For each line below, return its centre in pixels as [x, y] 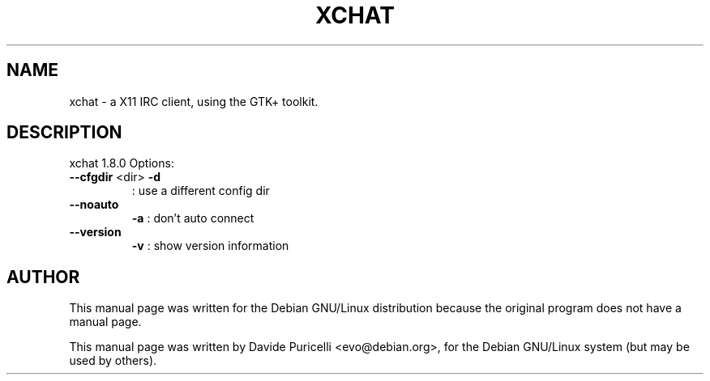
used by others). [113, 361]
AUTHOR [43, 277]
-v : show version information [210, 246]
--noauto [94, 205]
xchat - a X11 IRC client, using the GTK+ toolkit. [194, 101]
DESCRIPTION [64, 133]
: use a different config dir [201, 191]
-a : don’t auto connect [193, 218]
